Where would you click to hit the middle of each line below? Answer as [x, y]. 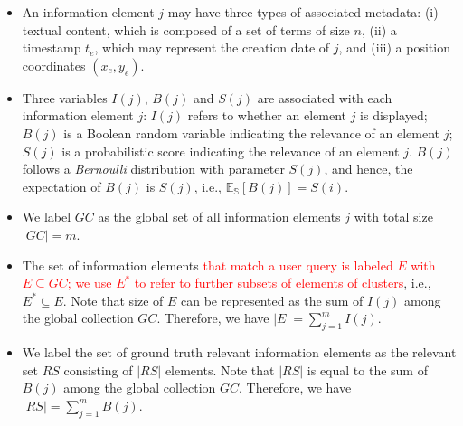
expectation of [61, 186]
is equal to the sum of [367, 369]
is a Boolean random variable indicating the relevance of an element [252, 133]
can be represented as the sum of [272, 300]
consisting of [98, 369]
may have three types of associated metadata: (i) [303, 12]
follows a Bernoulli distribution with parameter [153, 169]
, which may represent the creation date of [212, 47]
